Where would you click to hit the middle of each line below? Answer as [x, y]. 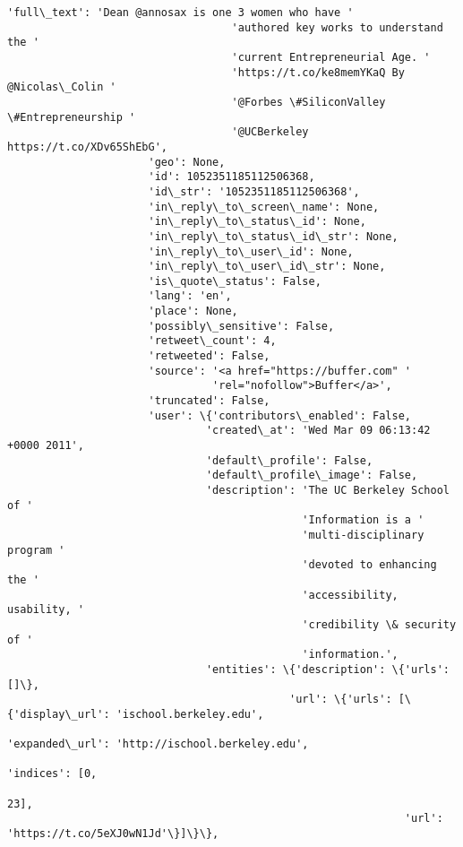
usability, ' [46, 610]
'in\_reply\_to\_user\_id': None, [251, 251]
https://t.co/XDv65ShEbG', [87, 147]
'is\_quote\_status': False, [235, 281]
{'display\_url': [59, 714]
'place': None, [193, 311]
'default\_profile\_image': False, [312, 475]
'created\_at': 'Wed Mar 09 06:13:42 [318, 431]
